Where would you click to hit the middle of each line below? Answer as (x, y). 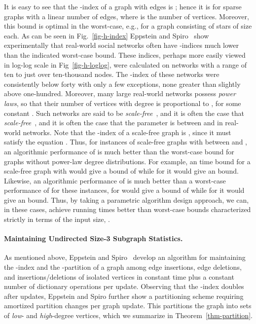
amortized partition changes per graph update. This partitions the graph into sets (128, 306)
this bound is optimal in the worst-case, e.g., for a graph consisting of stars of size (128, 26)
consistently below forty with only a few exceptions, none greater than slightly (122, 84)
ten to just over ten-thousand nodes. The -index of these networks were (112, 74)
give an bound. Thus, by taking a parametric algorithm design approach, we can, (127, 199)
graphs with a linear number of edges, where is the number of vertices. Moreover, (127, 16)
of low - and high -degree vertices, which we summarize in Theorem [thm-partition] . (128, 315)
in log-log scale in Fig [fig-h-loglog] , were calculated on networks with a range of (126, 64)
